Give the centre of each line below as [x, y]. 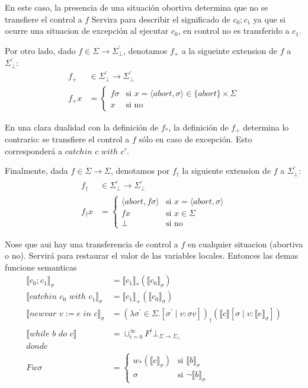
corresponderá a [34, 150]
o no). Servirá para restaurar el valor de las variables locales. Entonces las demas [152, 255]
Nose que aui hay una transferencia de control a [92, 244]
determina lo [266, 127]
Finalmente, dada [36, 171]
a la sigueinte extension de [230, 50]
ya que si [269, 19]
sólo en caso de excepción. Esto [195, 139]
